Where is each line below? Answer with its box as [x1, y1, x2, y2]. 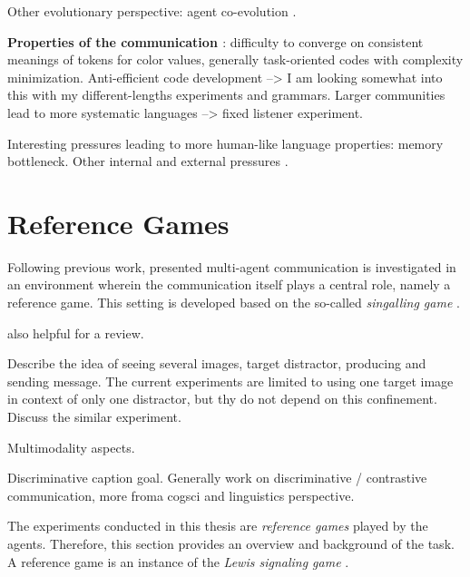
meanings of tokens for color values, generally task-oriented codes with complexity [7, 50, 464, 69]
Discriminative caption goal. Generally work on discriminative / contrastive [7, 468, 427, 487]
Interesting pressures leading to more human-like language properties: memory [7, 133, 444, 152]
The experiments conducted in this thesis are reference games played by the [7, 516, 428, 535]
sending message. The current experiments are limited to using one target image [7, 371, 454, 390]
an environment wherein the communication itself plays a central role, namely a [7, 275, 451, 294]
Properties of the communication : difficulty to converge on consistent [7, 32, 424, 51]
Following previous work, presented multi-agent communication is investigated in [7, 257, 456, 276]
